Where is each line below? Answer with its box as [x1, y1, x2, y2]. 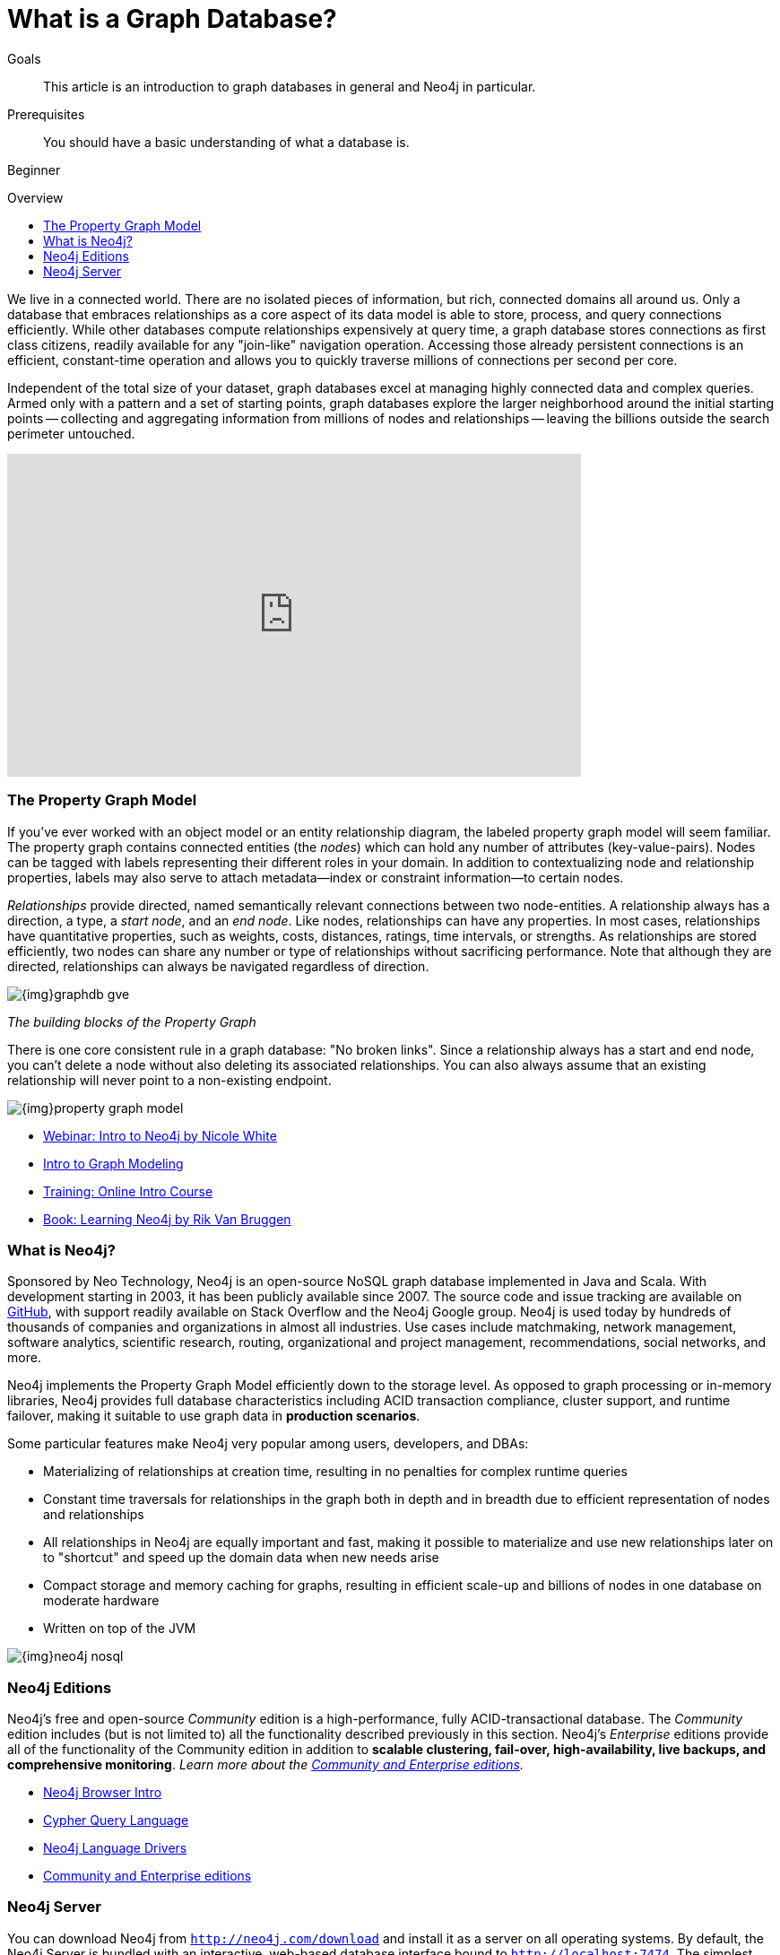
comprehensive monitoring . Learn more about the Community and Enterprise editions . [7, 1757, 524, 1772]
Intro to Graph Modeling [43, 1155, 184, 1171]
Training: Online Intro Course [43, 1183, 213, 1199]
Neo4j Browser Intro [43, 1785, 162, 1800]
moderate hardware [43, 1593, 160, 1609]
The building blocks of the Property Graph [7, 1013, 256, 1030]
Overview [7, 189, 64, 205]
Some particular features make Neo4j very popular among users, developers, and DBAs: [7, 1436, 529, 1452]
